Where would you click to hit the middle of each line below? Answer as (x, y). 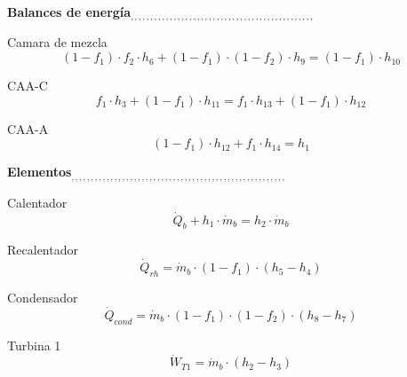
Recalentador (43, 250)
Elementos (40, 172)
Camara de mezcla (57, 42)
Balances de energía (69, 12)
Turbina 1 (34, 345)
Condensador (43, 297)
